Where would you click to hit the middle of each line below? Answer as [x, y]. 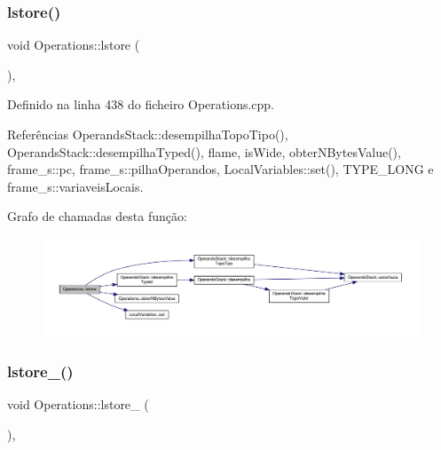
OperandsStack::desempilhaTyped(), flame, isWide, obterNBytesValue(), [204, 151]
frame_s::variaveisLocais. [75, 186]
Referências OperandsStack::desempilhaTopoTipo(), [148, 134]
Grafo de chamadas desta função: [97, 216]
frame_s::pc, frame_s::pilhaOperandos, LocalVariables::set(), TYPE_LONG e [220, 169]
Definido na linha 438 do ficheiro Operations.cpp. [141, 104]
